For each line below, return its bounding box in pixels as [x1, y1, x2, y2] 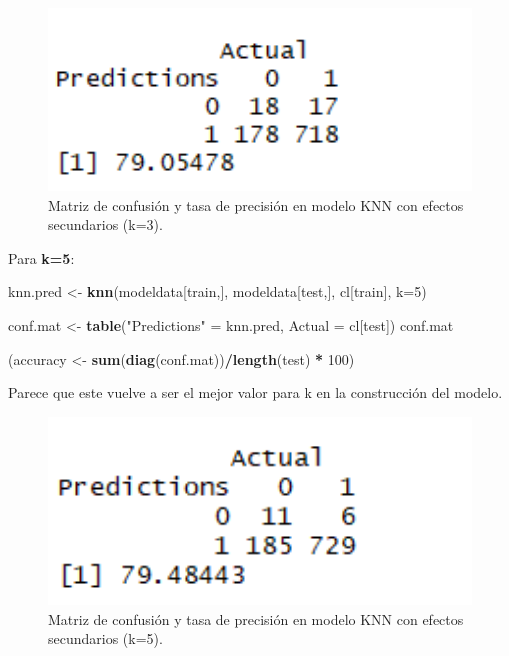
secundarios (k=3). [48, 214, 163, 235]
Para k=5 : [8, 247, 75, 268]
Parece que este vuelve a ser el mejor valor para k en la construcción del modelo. [8, 382, 503, 403]
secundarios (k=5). [48, 628, 163, 649]
